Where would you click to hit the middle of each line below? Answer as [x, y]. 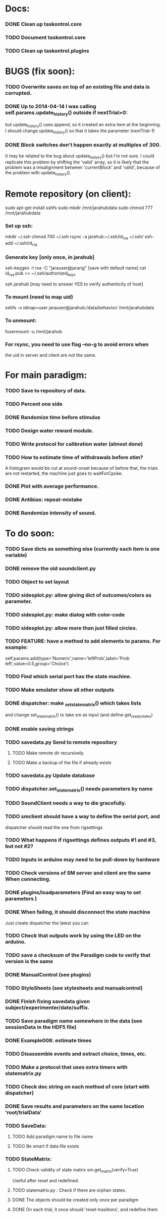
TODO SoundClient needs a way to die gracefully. [66, 803]
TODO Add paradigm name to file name [53, 1136]
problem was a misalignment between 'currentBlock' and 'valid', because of [83, 167]
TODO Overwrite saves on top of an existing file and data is [78, 87]
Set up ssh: [19, 225]
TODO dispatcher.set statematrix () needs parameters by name [79, 789]
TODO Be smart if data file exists [46, 1146]
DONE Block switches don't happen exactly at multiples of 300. [83, 145]
